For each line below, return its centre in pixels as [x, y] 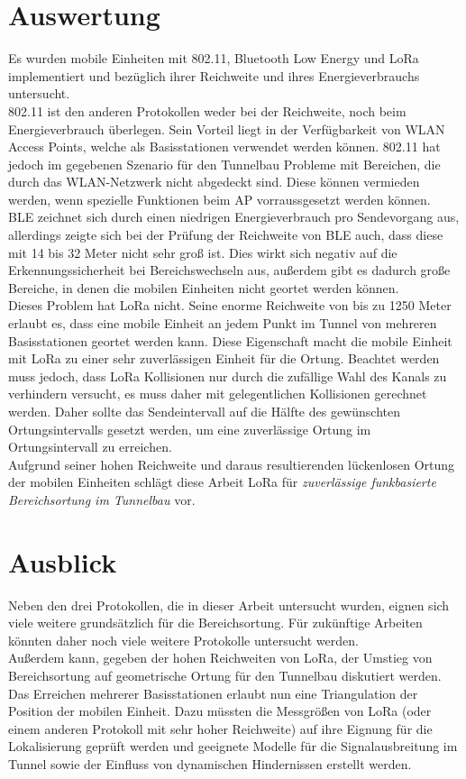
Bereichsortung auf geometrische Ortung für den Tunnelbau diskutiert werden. [225, 676]
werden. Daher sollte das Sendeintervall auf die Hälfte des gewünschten [204, 411]
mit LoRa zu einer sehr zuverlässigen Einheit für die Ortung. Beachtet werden [224, 358]
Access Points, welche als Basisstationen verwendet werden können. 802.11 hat [224, 147]
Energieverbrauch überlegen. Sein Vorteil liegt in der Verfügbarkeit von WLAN [227, 128]
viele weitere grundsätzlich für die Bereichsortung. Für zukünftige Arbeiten [215, 623]
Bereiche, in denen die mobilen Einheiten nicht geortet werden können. [204, 287]
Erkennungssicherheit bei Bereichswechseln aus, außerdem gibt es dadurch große [229, 270]
